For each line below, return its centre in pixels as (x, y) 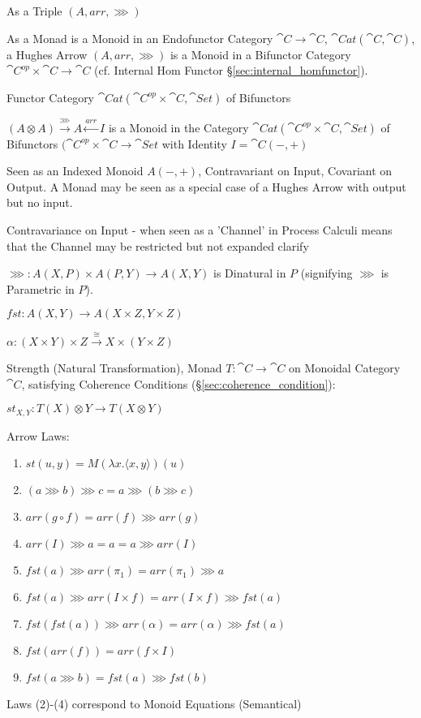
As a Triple (34, 11)
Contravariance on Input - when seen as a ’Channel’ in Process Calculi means (200, 229)
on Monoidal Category (345, 368)
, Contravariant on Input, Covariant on (295, 171)
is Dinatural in (250, 273)
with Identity (194, 143)
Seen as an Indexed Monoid (75, 171)
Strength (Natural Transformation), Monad (114, 368)
